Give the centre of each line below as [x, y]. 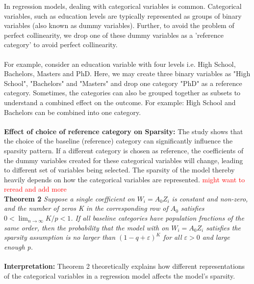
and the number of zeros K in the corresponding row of [86, 208]
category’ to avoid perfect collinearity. [61, 44]
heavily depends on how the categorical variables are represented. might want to [125, 179]
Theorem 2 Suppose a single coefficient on [69, 198]
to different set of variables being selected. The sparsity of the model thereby [119, 170]
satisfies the [224, 227]
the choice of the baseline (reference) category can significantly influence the [118, 141]
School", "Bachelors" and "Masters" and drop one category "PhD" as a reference [123, 83]
